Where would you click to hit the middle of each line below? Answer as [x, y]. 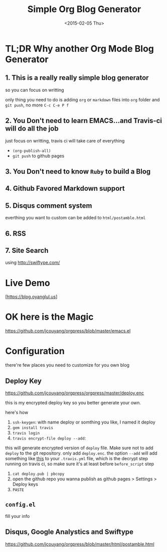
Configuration [35, 351]
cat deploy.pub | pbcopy [38, 474]
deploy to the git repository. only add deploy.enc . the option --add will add [81, 453]
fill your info [18, 516]
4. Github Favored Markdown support [65, 188]
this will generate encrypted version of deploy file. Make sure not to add [79, 448]
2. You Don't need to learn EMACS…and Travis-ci [83, 121]
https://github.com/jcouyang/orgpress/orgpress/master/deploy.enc [75, 393]
